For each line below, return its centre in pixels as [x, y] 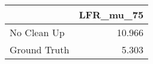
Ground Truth [40, 49]
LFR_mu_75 [111, 15]
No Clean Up [37, 32]
